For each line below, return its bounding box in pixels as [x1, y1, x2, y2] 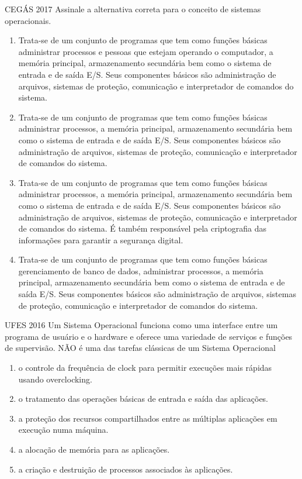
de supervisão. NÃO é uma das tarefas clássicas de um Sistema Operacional [5, 342, 276, 354]
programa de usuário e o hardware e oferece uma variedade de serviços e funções [5, 330, 293, 342]
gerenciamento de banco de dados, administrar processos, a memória [18, 264, 263, 277]
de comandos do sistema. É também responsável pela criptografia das [18, 222, 267, 235]
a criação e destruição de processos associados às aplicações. [18, 463, 233, 475]
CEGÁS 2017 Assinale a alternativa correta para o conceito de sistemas [5, 3, 261, 15]
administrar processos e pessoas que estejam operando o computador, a [18, 45, 273, 57]
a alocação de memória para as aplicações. [18, 443, 170, 455]
